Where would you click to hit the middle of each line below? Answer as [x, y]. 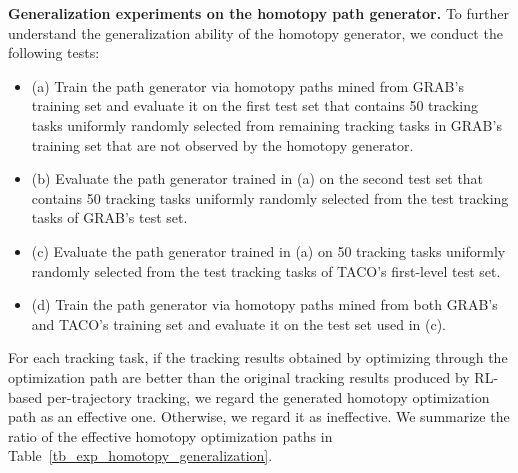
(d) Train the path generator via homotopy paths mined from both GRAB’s [264, 304]
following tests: [54, 52]
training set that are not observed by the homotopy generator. [222, 144]
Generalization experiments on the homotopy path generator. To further [258, 13]
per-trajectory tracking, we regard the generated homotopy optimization [268, 396]
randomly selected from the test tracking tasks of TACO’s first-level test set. [266, 270]
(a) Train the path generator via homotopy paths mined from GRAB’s [247, 85]
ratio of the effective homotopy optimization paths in [170, 435]
